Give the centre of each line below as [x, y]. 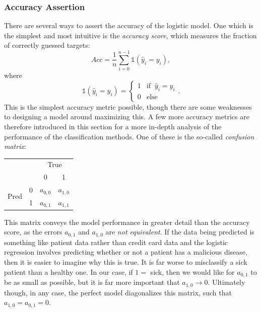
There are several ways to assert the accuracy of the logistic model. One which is [129, 25]
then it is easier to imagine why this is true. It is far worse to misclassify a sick [126, 262]
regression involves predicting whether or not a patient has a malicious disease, [126, 252]
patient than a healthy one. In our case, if [69, 271]
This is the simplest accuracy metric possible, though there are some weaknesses [128, 106]
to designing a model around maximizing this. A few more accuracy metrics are [127, 116]
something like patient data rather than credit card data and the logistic [116, 242]
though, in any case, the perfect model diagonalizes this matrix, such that [118, 292]
